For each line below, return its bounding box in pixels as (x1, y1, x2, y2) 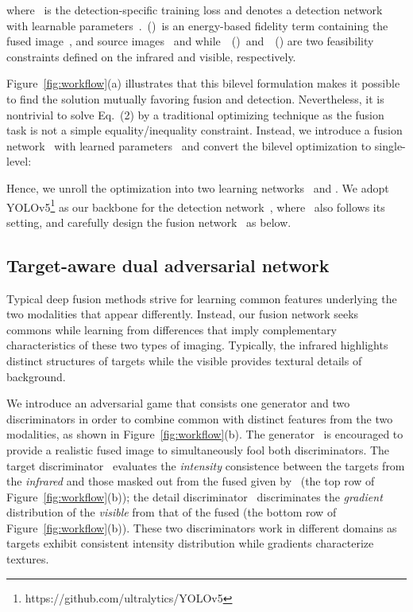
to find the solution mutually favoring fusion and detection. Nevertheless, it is (6, 90, 384, 107)
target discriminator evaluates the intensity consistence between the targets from (6, 457, 405, 474)
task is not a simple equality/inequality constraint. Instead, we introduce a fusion (6, 122, 403, 138)
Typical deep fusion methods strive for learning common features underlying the (6, 290, 397, 306)
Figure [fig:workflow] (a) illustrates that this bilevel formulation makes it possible (6, 75, 400, 92)
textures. (6, 551, 49, 567)
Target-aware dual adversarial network (6, 252, 330, 277)
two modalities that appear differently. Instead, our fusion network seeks (6, 306, 359, 322)
